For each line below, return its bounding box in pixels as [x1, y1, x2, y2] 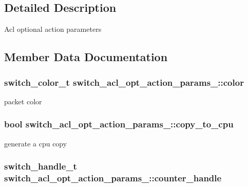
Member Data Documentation [4, 49, 168, 65]
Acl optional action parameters [4, 24, 102, 34]
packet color [4, 96, 42, 106]
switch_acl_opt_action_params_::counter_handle [4, 172, 222, 184]
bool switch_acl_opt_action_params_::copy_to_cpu [4, 118, 234, 130]
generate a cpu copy [4, 138, 67, 148]
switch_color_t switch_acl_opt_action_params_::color [4, 76, 244, 88]
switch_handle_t [4, 160, 77, 173]
